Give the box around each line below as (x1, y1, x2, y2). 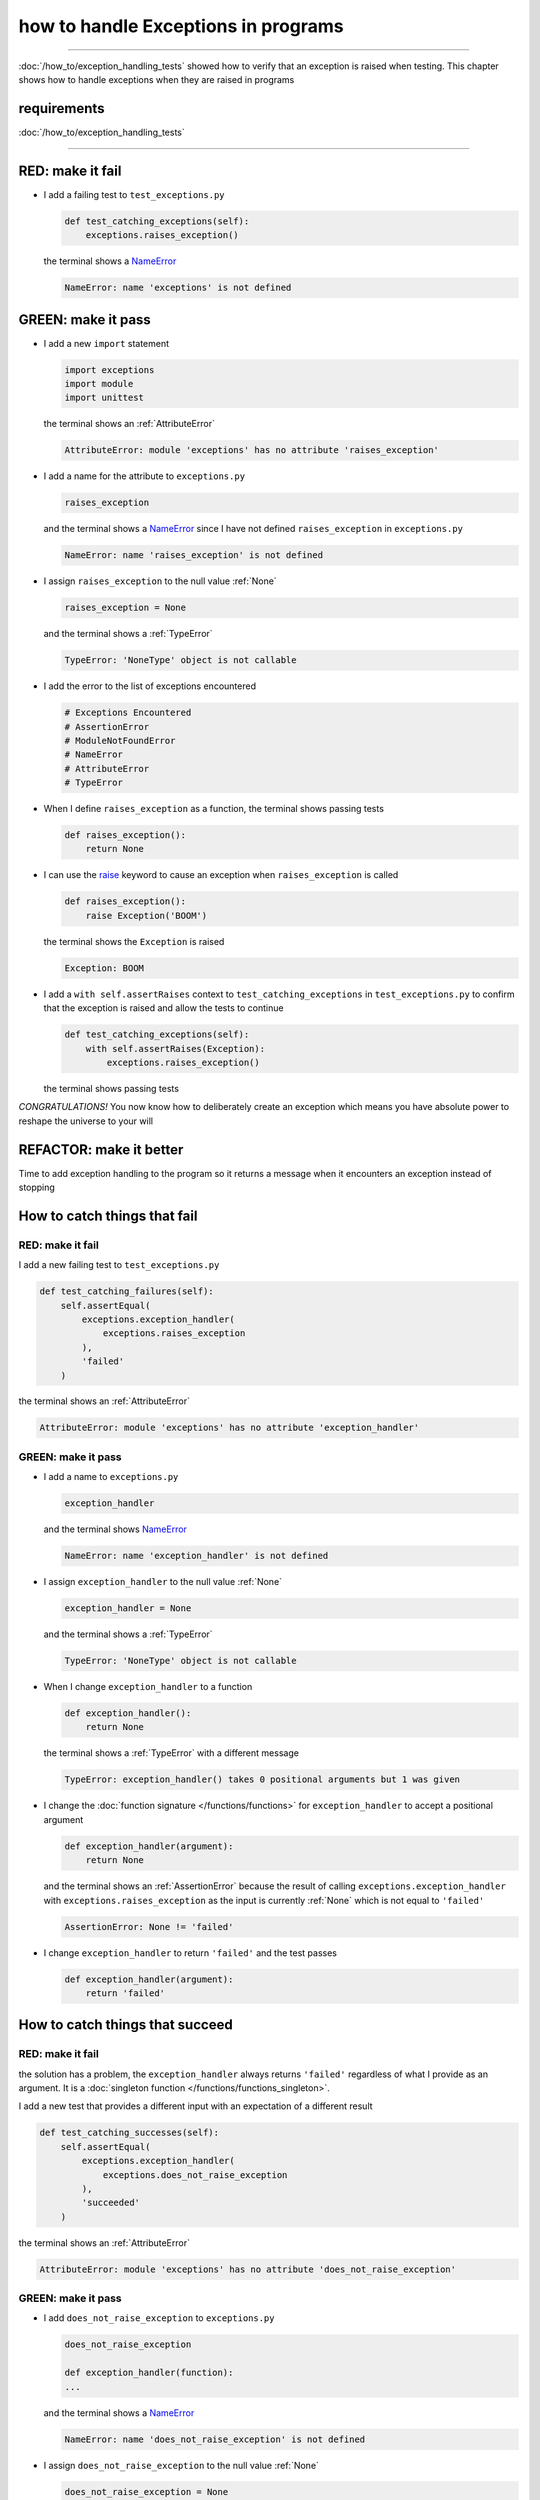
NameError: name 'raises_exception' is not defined (64, 550, 324, 561)
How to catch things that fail (18, 1207, 198, 1224)
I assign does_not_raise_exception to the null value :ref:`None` (43, 2459, 320, 2471)
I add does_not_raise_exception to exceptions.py (43, 2312, 275, 2324)
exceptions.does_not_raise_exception (102, 2169, 288, 2180)
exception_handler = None (64, 1603, 192, 1614)
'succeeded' (81, 2197, 140, 2209)
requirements (18, 100, 105, 117)
